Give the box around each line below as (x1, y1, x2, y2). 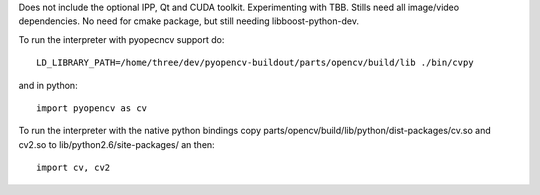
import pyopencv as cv (36, 102, 148, 114)
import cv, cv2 (36, 162, 111, 174)
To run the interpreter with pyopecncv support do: (18, 33, 225, 45)
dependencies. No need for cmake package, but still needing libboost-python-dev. (18, 15, 360, 27)
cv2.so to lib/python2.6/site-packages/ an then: (18, 138, 215, 150)
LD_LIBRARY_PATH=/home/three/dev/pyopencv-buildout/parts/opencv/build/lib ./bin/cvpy (36, 57, 474, 69)
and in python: (18, 79, 79, 91)
